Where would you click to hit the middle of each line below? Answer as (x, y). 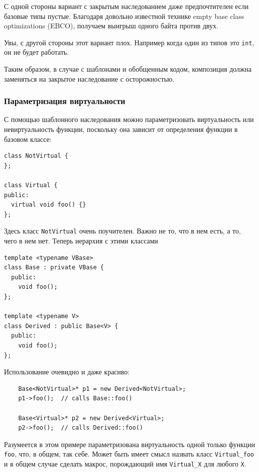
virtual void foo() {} (49, 205)
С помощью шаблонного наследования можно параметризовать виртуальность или (129, 119)
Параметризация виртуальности (65, 101)
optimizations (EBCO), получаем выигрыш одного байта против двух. (111, 26)
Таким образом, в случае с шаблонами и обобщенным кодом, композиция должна (128, 69)
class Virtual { (31, 185)
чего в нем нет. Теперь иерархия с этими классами (81, 241)
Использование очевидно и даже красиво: (67, 372)
